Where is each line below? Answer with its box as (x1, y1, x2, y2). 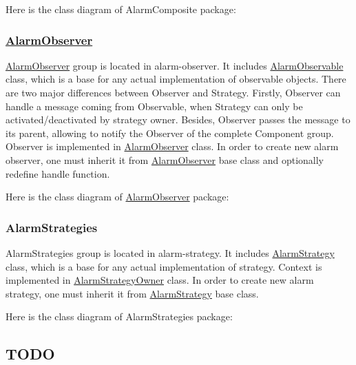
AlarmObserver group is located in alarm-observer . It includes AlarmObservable (6, 58, 344, 72)
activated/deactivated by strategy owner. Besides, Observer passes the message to (6, 112, 350, 127)
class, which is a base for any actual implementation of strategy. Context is (6, 259, 322, 273)
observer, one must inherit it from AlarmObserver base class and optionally (6, 152, 324, 167)
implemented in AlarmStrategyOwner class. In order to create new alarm (6, 273, 314, 287)
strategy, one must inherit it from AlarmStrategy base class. (6, 286, 259, 300)
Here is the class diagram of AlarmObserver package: (6, 189, 229, 204)
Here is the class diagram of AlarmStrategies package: (6, 309, 233, 324)
